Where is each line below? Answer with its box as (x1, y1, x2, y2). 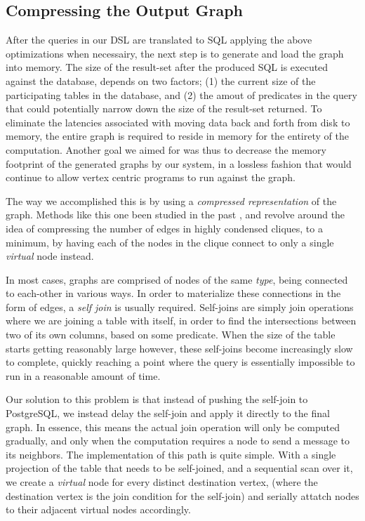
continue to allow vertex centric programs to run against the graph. (6, 170, 296, 185)
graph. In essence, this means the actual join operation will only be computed (6, 419, 340, 434)
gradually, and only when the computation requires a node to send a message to (6, 433, 350, 448)
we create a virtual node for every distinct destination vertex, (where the (6, 475, 318, 489)
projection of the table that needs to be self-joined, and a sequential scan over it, (6, 461, 353, 475)
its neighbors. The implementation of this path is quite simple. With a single (6, 447, 336, 461)
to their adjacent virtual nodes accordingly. (6, 502, 191, 517)
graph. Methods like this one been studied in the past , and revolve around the (6, 207, 345, 222)
